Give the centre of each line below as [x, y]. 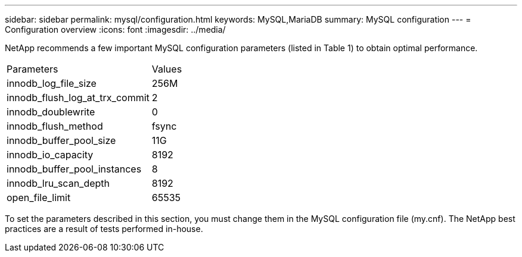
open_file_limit [39, 198]
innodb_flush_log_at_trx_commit [78, 98]
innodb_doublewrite [51, 112]
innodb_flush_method [55, 126]
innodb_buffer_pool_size [61, 140]
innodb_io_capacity [50, 155]
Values [167, 69]
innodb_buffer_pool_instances [74, 169]
